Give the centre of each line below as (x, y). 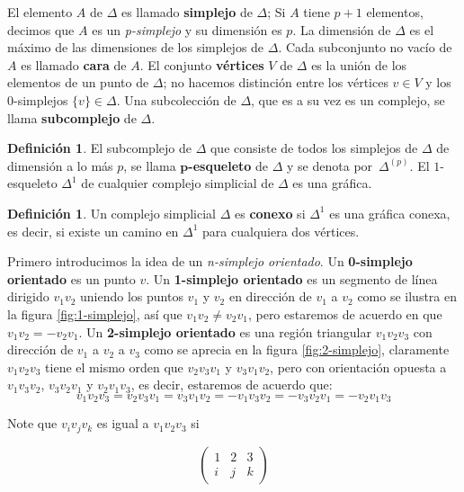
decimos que (41, 29)
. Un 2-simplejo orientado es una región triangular (225, 331)
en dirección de (270, 296)
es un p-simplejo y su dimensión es (187, 29)
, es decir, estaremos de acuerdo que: (232, 385)
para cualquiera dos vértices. (281, 231)
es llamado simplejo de (187, 12)
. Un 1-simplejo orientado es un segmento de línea (292, 278)
